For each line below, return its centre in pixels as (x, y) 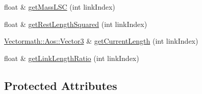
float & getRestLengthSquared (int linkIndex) (76, 24)
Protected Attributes (61, 85)
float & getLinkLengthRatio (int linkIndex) (72, 58)
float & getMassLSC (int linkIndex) (60, 7)
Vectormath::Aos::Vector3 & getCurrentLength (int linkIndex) (101, 41)
